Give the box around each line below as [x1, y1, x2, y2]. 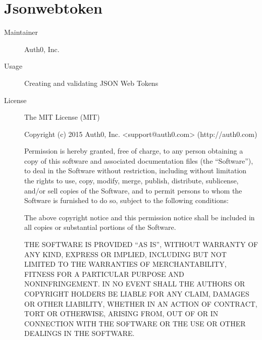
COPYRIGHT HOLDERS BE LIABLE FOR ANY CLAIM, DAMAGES [24, 288, 249, 299]
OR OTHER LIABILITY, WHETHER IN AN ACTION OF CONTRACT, [24, 298, 257, 309]
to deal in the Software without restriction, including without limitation [24, 165, 247, 176]
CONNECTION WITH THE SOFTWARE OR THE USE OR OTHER [24, 318, 246, 328]
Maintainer [4, 27, 38, 37]
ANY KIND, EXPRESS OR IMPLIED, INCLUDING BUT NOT [24, 249, 227, 259]
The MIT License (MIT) [24, 112, 100, 122]
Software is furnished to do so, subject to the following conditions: [24, 195, 229, 206]
